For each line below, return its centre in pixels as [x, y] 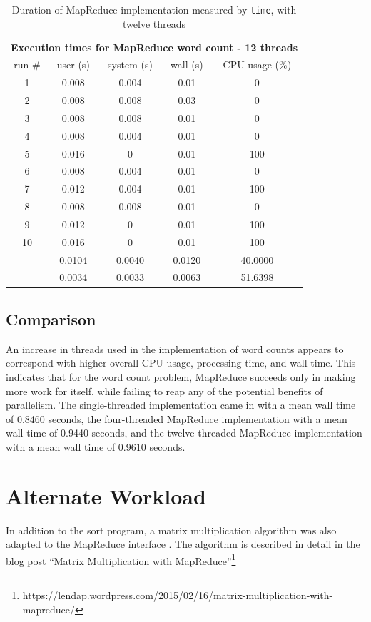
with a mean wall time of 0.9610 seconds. [96, 446]
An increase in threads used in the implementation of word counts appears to [175, 348]
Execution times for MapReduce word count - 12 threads [154, 47]
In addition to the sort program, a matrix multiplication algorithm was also [171, 530]
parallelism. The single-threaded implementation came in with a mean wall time [181, 405]
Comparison [51, 318]
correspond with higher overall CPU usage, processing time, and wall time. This [181, 363]
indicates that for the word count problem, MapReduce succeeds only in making [181, 376]
